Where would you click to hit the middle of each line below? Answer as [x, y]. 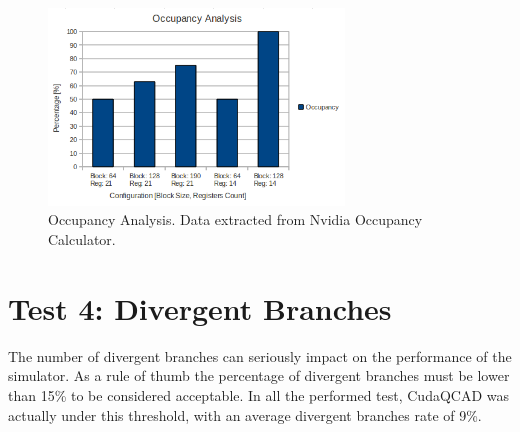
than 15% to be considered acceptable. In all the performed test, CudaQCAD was [259, 394]
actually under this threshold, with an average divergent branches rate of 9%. [245, 414]
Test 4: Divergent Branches [200, 307]
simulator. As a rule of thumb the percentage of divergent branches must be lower [259, 375]
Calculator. [82, 239]
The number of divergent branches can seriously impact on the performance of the [260, 355]
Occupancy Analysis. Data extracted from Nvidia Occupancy [235, 219]
